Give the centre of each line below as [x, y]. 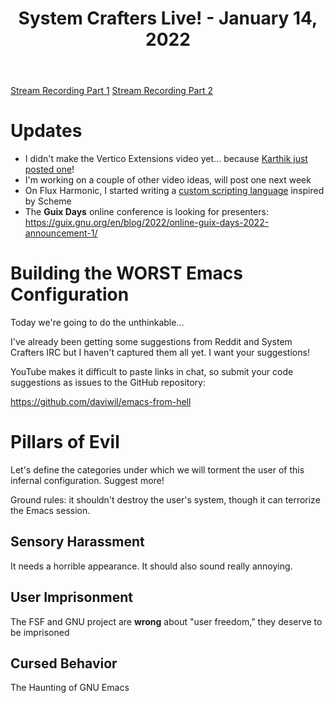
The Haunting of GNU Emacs [70, 688]
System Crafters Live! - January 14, [168, 18]
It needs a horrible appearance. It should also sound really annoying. [151, 566]
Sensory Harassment [77, 542]
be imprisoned [40, 632]
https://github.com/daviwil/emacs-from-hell [101, 402]
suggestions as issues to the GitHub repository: [108, 383]
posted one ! [49, 169]
